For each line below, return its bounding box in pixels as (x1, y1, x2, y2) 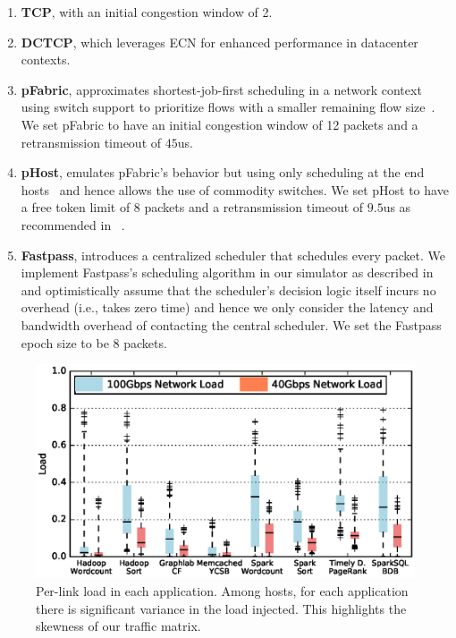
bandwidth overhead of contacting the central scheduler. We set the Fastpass (21, 315, 442, 334)
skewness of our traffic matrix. (36, 617, 201, 635)
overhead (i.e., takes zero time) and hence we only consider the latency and (21, 298, 434, 317)
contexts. (21, 50, 71, 69)
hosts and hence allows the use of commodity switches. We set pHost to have (21, 180, 449, 199)
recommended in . (21, 215, 125, 234)
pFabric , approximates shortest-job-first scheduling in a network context (21, 80, 422, 98)
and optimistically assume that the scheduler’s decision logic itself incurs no (21, 280, 436, 299)
